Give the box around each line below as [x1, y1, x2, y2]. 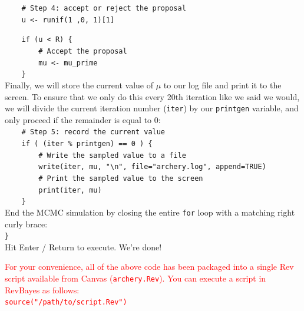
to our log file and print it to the [163, 78, 282, 91]
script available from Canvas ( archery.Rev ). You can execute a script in [5, 272, 266, 284]
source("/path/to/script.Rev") [5, 298, 127, 307]
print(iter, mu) [38, 186, 102, 194]
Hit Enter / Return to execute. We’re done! [5, 240, 162, 253]
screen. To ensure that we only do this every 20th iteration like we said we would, [5, 90, 300, 102]
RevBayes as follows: [5, 283, 80, 296]
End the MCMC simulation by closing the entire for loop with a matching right [5, 206, 295, 218]
